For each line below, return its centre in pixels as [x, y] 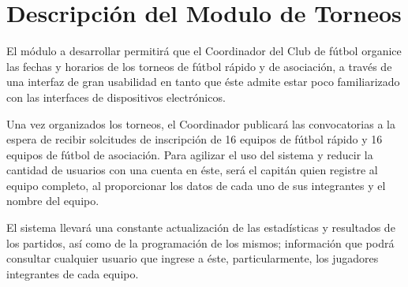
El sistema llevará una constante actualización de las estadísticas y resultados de [201, 227]
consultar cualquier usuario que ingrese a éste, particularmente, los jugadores [193, 258]
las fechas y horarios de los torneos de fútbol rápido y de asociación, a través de [199, 66]
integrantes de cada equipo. [73, 273]
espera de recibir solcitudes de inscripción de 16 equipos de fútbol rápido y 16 [195, 139]
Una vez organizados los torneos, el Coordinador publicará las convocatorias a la [201, 123]
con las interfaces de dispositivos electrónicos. [116, 97]
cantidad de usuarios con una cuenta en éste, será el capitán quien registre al [192, 170]
